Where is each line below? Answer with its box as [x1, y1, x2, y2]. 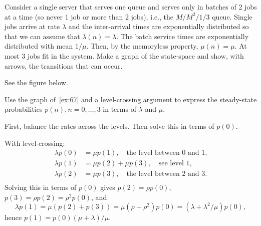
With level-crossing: [5, 137, 65, 148]
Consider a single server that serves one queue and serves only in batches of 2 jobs [5, 2, 257, 12]
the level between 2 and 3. [126, 170, 207, 178]
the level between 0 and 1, [126, 149, 207, 157]
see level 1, [158, 160, 192, 167]
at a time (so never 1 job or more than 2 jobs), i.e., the [5, 11, 174, 22]
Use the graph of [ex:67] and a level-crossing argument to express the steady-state [5, 94, 257, 104]
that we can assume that [5, 31, 80, 41]
